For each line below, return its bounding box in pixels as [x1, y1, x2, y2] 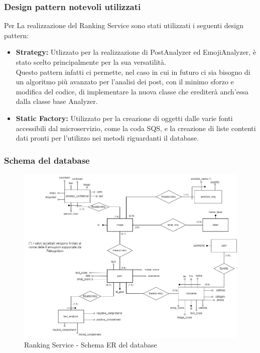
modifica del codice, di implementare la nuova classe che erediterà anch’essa [16, 86, 248, 96]
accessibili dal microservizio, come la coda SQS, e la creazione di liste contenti [16, 123, 256, 133]
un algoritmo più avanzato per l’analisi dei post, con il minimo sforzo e [16, 76, 234, 87]
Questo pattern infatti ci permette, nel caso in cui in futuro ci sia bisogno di [16, 66, 250, 77]
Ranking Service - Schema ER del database [24, 339, 157, 350]
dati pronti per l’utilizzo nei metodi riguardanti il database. [16, 133, 199, 143]
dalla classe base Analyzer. [16, 96, 98, 106]
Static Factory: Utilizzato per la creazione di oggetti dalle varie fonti [16, 112, 233, 123]
